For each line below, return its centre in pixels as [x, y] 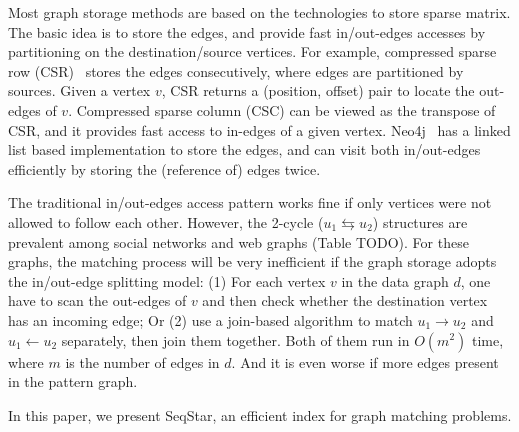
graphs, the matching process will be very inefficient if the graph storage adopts [252, 261]
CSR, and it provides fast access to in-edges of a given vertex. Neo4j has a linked [259, 129]
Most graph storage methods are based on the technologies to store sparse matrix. [259, 12]
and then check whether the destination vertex [345, 300]
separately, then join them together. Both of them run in [235, 339]
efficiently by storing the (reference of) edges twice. [164, 168]
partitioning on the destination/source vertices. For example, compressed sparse [252, 51]
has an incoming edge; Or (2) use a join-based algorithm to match [210, 319]
